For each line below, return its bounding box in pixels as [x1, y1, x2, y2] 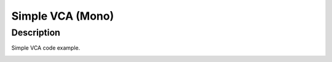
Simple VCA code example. [11, 44, 81, 52]
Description [11, 27, 61, 38]
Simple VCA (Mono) [11, 9, 114, 23]
